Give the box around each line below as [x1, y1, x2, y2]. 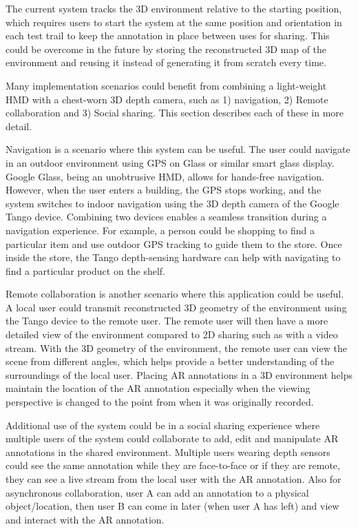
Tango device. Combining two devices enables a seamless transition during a [6, 209, 327, 224]
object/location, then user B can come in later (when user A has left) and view [6, 499, 339, 513]
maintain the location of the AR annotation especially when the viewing [6, 381, 310, 395]
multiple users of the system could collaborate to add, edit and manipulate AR [6, 431, 339, 446]
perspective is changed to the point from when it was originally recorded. [6, 395, 314, 409]
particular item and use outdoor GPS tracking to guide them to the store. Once [6, 236, 342, 251]
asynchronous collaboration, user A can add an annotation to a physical [6, 485, 309, 499]
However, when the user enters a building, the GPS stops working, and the [6, 183, 322, 197]
